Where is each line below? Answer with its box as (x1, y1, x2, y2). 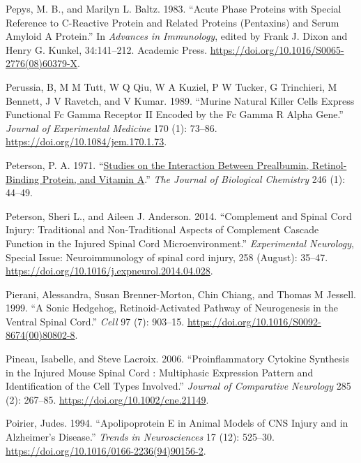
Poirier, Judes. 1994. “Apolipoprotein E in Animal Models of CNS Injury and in (6, 416, 348, 430)
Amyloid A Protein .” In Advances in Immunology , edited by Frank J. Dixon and (6, 29, 348, 43)
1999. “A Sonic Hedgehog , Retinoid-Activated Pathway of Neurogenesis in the (6, 300, 339, 315)
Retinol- (312, 157, 347, 172)
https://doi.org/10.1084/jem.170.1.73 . (6, 134, 167, 149)
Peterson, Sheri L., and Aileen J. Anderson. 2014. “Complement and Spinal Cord (6, 208, 352, 223)
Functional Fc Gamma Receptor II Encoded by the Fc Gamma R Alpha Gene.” (6, 107, 344, 122)
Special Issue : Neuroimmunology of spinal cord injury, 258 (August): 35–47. (6, 249, 328, 264)
